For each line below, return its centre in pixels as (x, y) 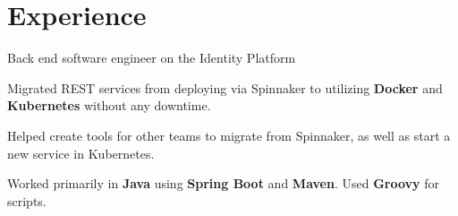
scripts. (27, 200)
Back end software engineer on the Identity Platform (152, 58)
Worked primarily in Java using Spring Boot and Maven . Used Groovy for (223, 183)
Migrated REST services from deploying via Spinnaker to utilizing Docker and (225, 87)
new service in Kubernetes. (81, 153)
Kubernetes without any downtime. (109, 105)
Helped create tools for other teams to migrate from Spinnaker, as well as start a (229, 135)
